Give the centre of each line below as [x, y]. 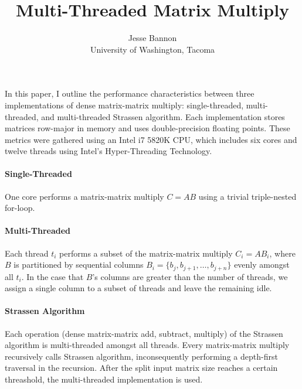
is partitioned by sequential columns [79, 265]
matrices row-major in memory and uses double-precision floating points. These [147, 128]
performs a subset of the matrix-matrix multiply [146, 253]
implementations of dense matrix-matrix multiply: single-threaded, [124, 105]
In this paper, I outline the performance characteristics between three [130, 93]
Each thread [27, 253]
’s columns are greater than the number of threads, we [190, 276]
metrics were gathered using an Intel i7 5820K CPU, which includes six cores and [151, 139]
